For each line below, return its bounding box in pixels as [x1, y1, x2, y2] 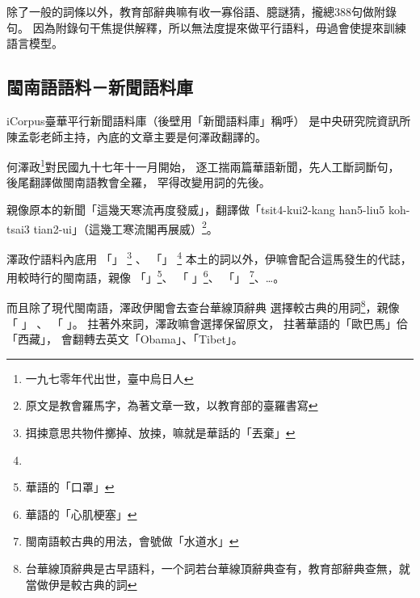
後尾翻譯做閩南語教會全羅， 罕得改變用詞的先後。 [6, 174, 271, 191]
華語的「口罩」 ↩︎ [25, 478, 115, 495]
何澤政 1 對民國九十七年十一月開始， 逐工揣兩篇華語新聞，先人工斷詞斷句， [6, 156, 400, 175]
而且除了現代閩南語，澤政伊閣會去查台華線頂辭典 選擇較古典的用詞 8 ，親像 [6, 297, 400, 316]
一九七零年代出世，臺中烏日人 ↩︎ [25, 369, 194, 386]
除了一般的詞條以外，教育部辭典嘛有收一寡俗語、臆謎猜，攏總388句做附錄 [6, 3, 397, 19]
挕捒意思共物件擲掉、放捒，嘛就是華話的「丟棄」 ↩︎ [25, 423, 296, 440]
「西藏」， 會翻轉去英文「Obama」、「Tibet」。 [6, 331, 243, 347]
